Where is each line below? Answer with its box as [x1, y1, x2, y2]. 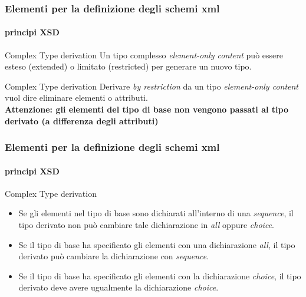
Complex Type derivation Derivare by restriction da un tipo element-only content [5, 80, 299, 92]
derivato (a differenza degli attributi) [5, 114, 159, 127]
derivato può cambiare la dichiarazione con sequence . [18, 250, 209, 262]
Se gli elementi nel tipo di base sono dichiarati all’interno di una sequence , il [18, 207, 294, 219]
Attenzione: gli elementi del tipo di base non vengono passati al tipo [5, 103, 288, 115]
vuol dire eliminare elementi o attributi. [5, 91, 148, 104]
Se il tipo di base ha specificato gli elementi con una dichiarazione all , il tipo [18, 238, 295, 250]
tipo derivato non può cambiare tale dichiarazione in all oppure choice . [18, 219, 274, 231]
